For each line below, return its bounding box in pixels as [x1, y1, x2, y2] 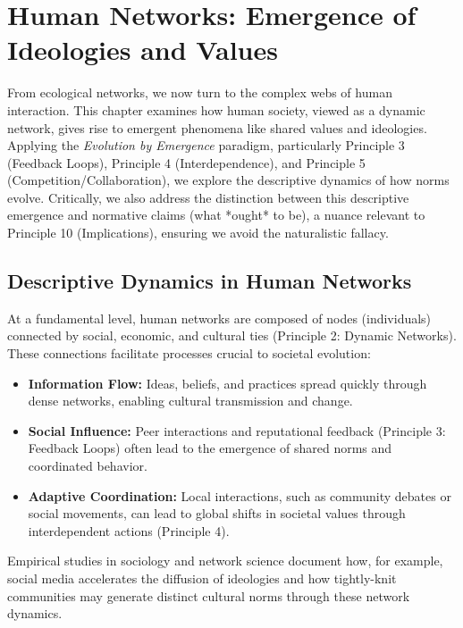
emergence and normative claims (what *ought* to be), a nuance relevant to [7, 205, 425, 224]
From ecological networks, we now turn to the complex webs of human [7, 83, 392, 102]
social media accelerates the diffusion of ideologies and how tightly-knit [7, 568, 397, 587]
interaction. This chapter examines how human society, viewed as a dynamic [7, 100, 425, 119]
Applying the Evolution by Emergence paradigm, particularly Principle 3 [7, 136, 405, 155]
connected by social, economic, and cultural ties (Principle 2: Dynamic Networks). [7, 326, 457, 345]
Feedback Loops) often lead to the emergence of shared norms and [28, 439, 392, 457]
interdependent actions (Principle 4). [28, 521, 230, 540]
